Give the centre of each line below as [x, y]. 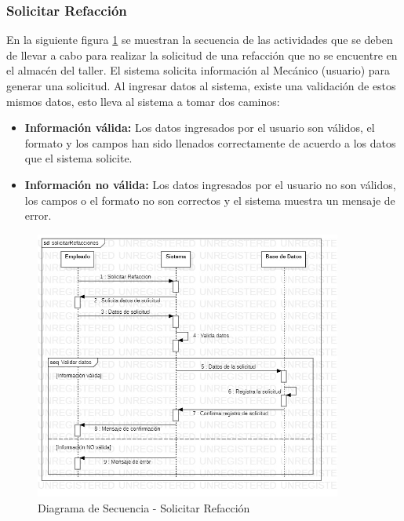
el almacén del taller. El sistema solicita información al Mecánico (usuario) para [198, 70]
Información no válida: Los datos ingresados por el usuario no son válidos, [210, 184]
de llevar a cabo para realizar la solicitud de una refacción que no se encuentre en [202, 55]
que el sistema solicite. [78, 158]
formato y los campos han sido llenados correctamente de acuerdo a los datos [210, 142]
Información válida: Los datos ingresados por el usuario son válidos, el [200, 128]
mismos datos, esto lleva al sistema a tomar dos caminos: [143, 101]
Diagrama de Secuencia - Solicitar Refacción [144, 508]
